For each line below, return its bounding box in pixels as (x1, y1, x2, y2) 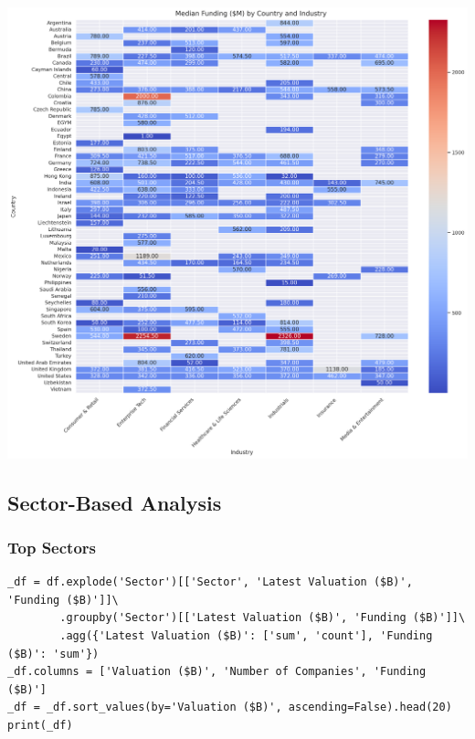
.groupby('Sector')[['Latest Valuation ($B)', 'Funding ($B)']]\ (59, 611, 466, 625)
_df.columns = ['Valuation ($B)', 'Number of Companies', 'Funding (7, 665, 427, 679)
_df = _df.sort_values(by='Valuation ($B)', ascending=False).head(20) (7, 701, 452, 714)
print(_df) (7, 719, 73, 732)
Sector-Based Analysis (7, 488, 222, 516)
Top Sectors (7, 535, 96, 558)
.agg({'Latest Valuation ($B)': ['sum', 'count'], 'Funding (59, 629, 433, 643)
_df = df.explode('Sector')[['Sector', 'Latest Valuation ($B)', (7, 575, 413, 589)
